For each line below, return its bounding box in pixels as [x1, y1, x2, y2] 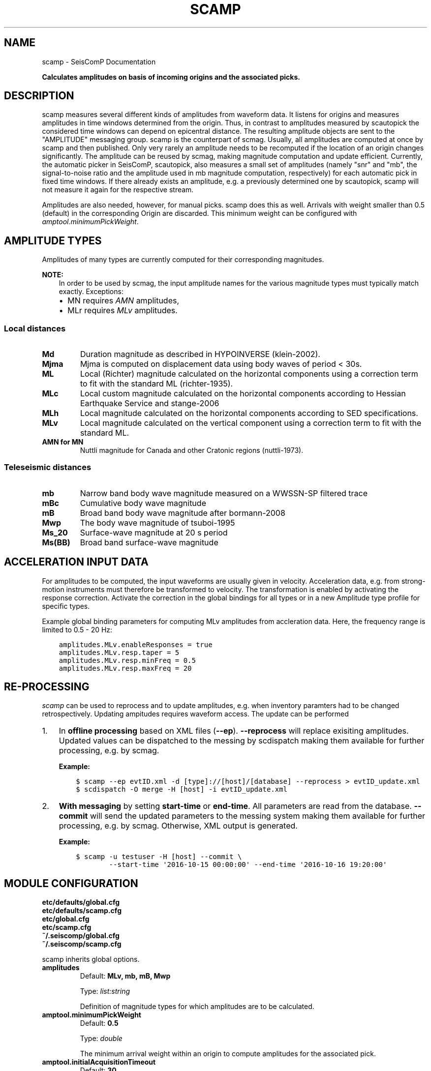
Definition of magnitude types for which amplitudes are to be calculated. [80, 1002, 314, 1011]
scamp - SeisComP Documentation [42, 57, 156, 66]
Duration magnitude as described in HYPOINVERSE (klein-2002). [80, 349, 320, 359]
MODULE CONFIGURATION [4, 877, 138, 890]
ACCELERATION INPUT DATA [4, 556, 149, 568]
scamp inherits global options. [42, 955, 140, 964]
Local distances [4, 323, 66, 333]
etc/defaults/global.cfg [42, 898, 120, 907]
